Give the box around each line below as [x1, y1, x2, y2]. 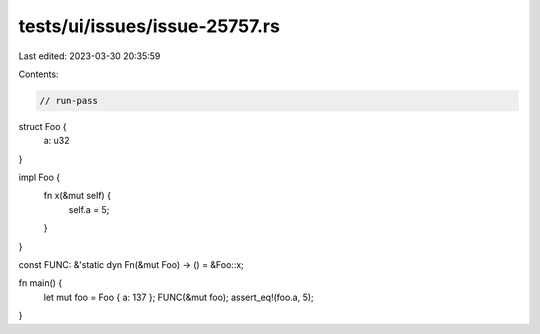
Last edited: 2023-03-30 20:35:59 [18, 50, 161, 62]
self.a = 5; [68, 203, 110, 215]
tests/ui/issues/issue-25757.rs [18, 15, 280, 37]
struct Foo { [18, 120, 67, 132]
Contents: [18, 68, 59, 80]
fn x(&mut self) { [43, 190, 112, 202]
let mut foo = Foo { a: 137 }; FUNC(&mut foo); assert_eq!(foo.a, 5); [43, 291, 314, 303]
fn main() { [18, 277, 63, 289]
